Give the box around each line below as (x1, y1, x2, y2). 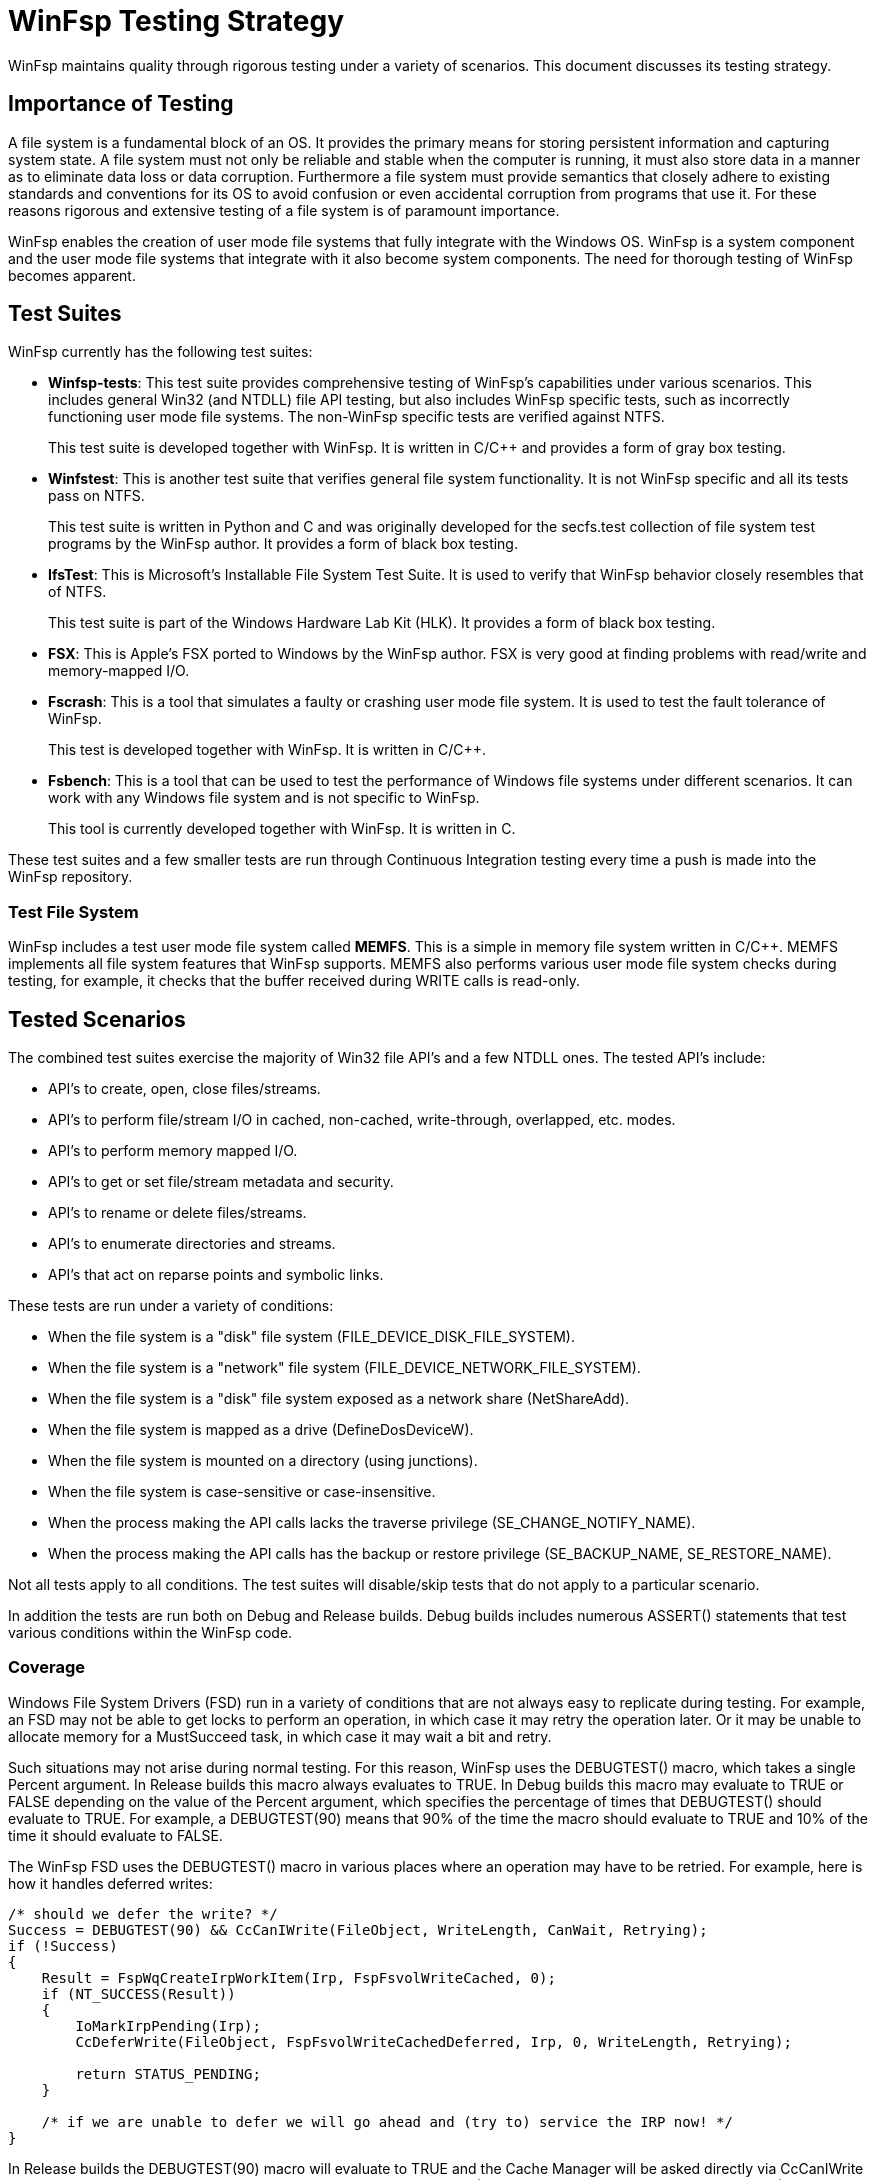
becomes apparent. (8, 266, 136, 284)
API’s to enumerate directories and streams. (48, 1235, 336, 1253)
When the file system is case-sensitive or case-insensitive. (48, 1483, 436, 1501)
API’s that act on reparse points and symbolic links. (48, 1266, 384, 1284)
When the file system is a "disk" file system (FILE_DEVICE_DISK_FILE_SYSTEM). (48, 1328, 576, 1346)
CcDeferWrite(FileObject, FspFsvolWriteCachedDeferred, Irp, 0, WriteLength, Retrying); (75, 2033, 792, 2050)
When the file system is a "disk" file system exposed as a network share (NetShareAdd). (48, 1390, 630, 1408)
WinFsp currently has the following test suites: (8, 343, 313, 361)
